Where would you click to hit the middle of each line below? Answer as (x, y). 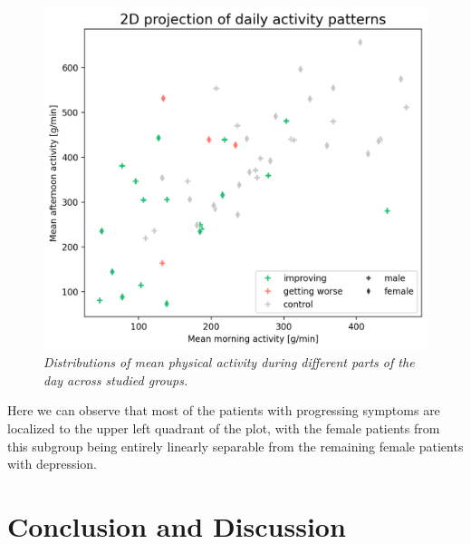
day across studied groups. (116, 379)
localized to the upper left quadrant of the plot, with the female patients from (224, 428)
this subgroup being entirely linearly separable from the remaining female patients (235, 446)
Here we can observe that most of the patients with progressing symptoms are (224, 410)
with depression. (52, 464)
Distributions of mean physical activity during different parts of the (229, 362)
